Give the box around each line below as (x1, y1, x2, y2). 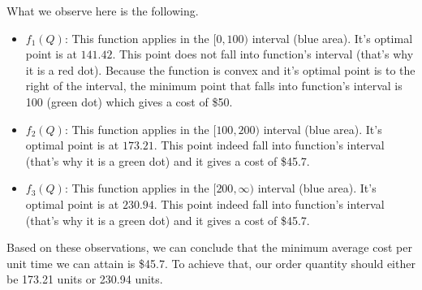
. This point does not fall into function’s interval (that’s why (112, 45, 414, 63)
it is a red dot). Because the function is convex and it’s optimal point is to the (25, 61, 416, 78)
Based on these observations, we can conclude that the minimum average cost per (6, 239, 412, 256)
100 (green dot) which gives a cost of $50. (25, 93, 233, 110)
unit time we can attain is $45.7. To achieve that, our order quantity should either (6, 254, 416, 271)
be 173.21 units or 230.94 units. (6, 271, 163, 288)
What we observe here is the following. (6, 2, 199, 19)
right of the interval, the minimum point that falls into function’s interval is (25, 77, 403, 94)
